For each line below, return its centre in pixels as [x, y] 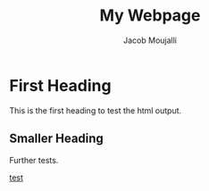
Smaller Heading [57, 139]
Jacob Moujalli [150, 40]
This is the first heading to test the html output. [96, 110]
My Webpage [150, 16]
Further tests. [34, 160]
